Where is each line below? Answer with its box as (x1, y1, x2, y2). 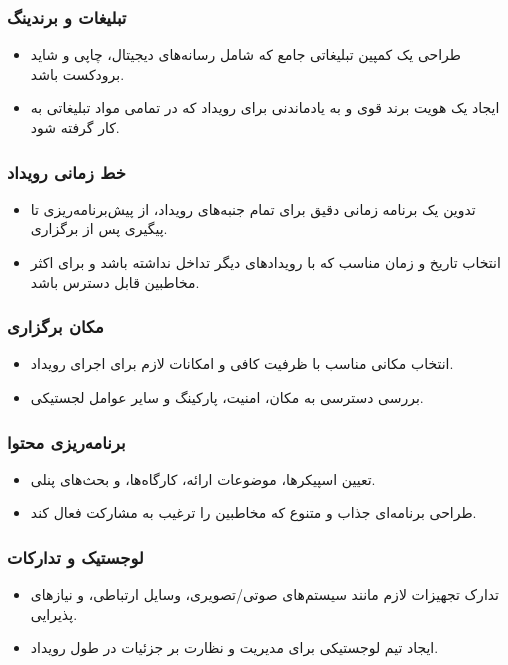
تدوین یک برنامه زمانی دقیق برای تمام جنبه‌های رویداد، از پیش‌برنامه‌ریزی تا (30, 198, 476, 219)
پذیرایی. (30, 603, 78, 624)
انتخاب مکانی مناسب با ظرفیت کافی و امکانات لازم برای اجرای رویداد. (30, 353, 454, 374)
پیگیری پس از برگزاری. (30, 218, 168, 239)
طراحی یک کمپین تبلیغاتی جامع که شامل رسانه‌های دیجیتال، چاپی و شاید (30, 44, 461, 65)
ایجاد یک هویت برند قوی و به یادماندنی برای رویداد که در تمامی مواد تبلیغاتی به (30, 97, 500, 118)
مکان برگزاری (7, 314, 104, 339)
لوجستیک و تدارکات (7, 544, 144, 569)
